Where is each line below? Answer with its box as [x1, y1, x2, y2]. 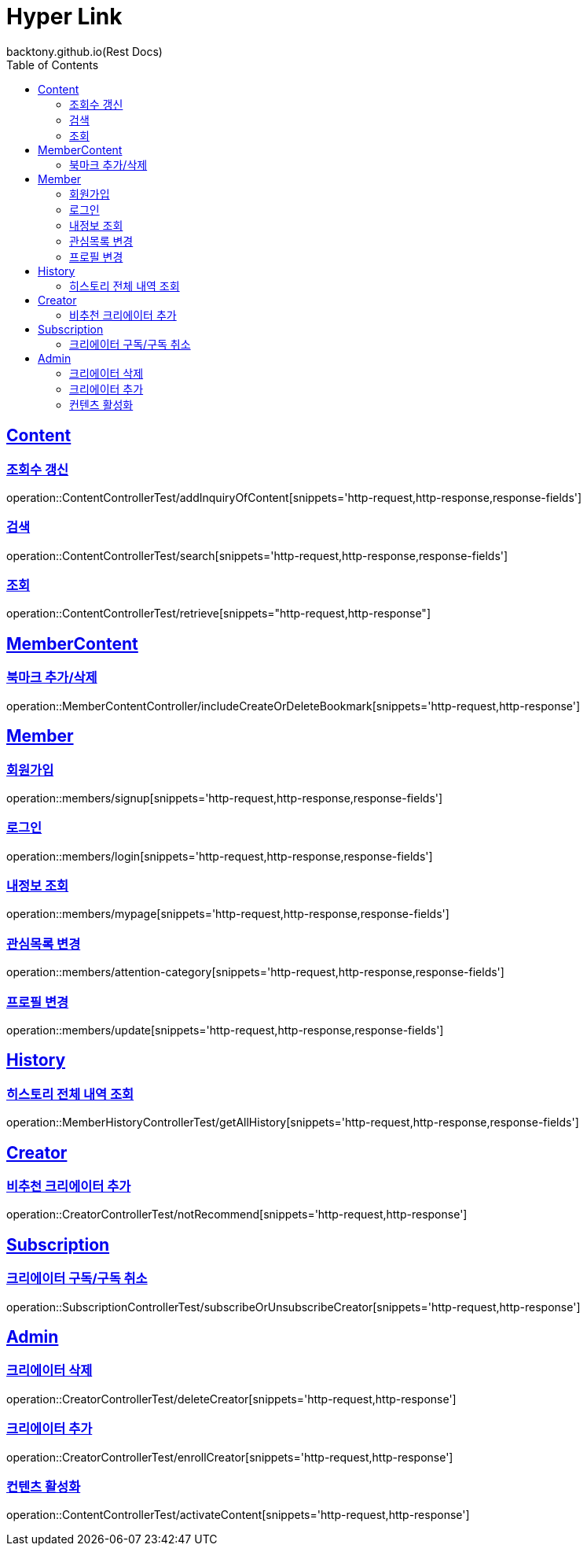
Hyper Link [6, 3, 123, 30]
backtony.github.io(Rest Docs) [6, 44, 163, 58]
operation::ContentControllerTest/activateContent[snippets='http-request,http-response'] [6, 1508, 470, 1522]
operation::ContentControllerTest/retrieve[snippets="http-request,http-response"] [6, 606, 431, 621]
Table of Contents [6, 57, 99, 72]
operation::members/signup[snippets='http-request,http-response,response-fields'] [6, 791, 443, 805]
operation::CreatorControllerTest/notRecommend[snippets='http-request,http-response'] [6, 1207, 468, 1222]
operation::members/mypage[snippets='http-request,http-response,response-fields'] [6, 907, 449, 921]
